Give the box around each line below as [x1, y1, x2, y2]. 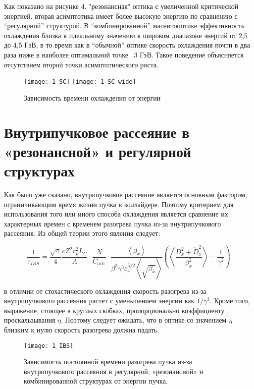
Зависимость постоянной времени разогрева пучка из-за [24, 356, 192, 367]
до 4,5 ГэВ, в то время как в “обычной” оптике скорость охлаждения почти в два [4, 40, 250, 50]
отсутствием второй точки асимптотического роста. [4, 59, 159, 69]
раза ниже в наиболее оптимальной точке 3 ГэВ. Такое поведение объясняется [4, 49, 244, 59]
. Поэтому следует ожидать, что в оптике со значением [60, 315, 227, 325]
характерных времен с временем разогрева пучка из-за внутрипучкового [4, 218, 221, 228]
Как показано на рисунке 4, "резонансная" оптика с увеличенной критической [4, 1, 239, 11]
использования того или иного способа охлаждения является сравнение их [4, 209, 228, 219]
